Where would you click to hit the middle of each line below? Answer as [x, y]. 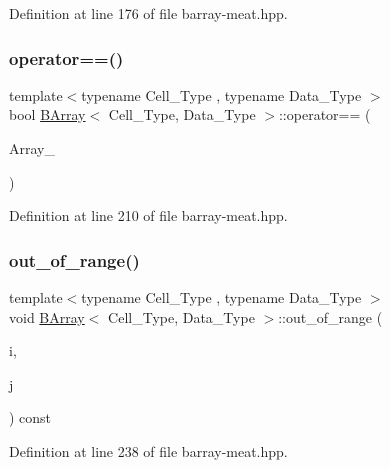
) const [30, 417]
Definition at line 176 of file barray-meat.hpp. [148, 13]
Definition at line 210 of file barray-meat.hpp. [148, 215]
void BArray [47, 316]
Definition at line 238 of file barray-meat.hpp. [148, 450]
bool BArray [47, 114]
